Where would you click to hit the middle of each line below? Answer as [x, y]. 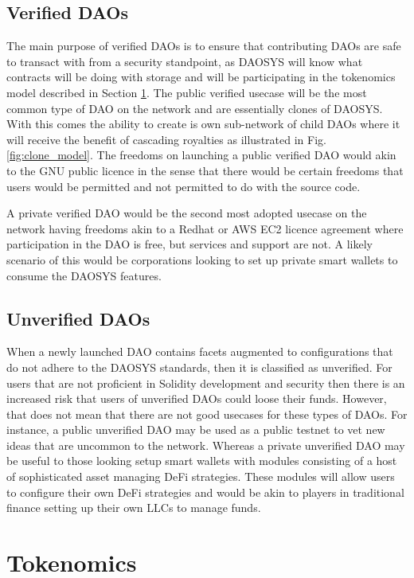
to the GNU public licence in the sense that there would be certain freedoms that [205, 170]
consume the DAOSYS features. [84, 275]
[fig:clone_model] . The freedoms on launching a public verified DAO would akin [201, 155]
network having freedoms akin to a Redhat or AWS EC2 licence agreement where [205, 228]
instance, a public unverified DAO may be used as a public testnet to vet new [196, 430]
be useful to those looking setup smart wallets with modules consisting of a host [202, 461]
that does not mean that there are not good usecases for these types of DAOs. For [207, 414]
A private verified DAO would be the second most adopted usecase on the [187, 213]
